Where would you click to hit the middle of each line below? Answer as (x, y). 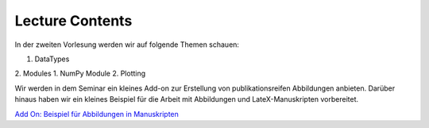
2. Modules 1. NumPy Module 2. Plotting (80, 74)
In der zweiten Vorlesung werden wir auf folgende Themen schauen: (127, 45)
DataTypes (52, 59)
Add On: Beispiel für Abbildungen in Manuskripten (97, 114)
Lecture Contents (73, 21)
